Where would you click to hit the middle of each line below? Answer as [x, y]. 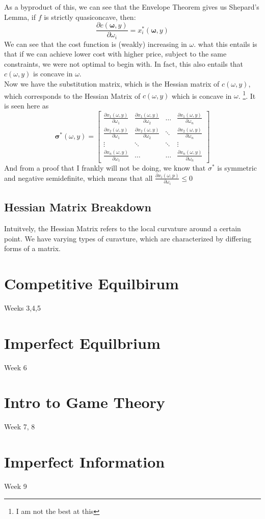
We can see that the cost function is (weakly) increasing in [96, 44]
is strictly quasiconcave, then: [90, 17]
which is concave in [202, 95]
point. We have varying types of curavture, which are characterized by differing [128, 238]
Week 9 [16, 486]
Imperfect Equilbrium [82, 343]
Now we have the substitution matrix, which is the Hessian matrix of [112, 84]
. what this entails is [226, 44]
